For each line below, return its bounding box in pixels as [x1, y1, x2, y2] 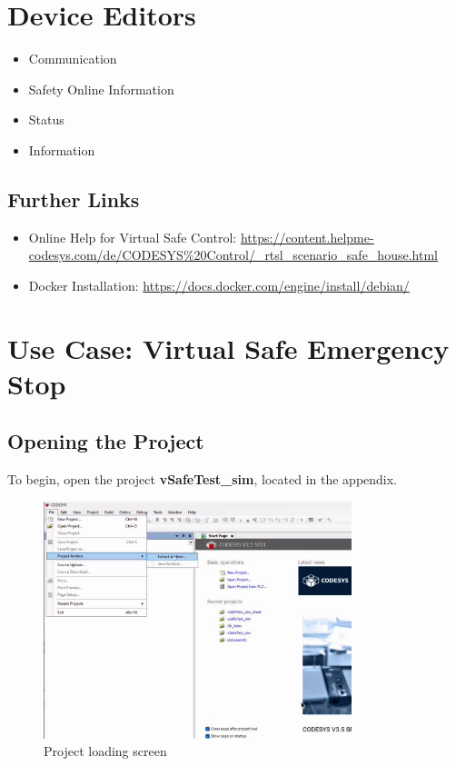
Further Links [7, 184, 140, 213]
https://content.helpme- [240, 227, 374, 246]
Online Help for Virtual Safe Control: [28, 227, 237, 246]
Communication [28, 49, 117, 68]
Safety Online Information [28, 79, 174, 98]
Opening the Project [7, 427, 204, 455]
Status [28, 110, 64, 129]
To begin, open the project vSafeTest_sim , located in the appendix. [7, 470, 398, 489]
